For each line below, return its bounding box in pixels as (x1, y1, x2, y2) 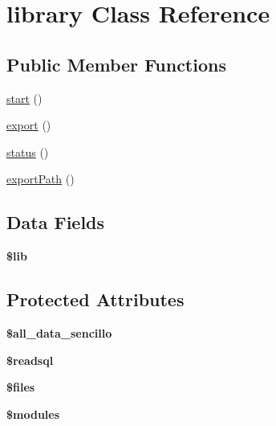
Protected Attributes (6, 287, 185, 312)
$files (6, 379, 35, 395)
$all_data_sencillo (6, 324, 112, 341)
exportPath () (6, 170, 75, 187)
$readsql (6, 351, 54, 368)
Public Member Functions (6, 51, 226, 76)
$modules (6, 405, 60, 422)
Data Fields (6, 210, 105, 235)
